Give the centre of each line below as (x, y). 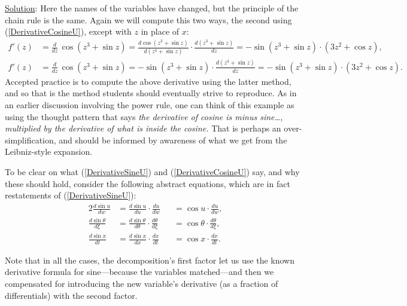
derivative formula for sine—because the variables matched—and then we (139, 272)
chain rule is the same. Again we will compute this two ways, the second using (148, 19)
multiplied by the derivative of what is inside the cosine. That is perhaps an (143, 128)
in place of (160, 31)
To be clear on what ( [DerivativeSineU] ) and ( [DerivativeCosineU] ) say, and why (152, 171)
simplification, (31, 140)
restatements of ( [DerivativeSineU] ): (71, 195)
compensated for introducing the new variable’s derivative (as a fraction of (142, 284)
